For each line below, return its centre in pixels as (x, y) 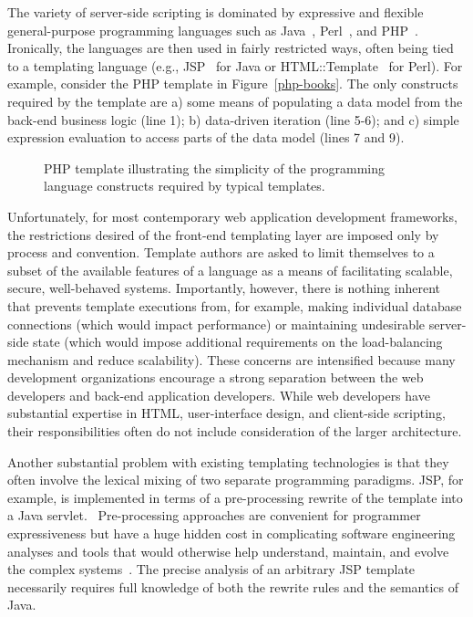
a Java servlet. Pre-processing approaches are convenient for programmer (214, 515)
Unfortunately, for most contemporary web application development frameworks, (232, 216)
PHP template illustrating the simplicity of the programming (215, 167)
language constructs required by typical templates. (185, 186)
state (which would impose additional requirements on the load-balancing (238, 342)
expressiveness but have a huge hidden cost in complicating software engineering (231, 533)
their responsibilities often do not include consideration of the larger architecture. (235, 431)
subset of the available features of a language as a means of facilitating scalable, (230, 270)
